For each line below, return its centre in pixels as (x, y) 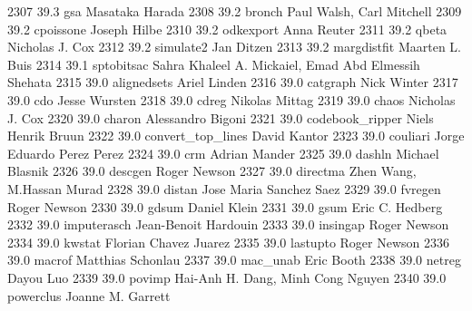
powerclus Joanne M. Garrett (89, 295)
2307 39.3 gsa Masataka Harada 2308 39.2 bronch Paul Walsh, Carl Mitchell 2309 (235, 11)
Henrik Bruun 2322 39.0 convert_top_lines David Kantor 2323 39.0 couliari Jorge (236, 136)
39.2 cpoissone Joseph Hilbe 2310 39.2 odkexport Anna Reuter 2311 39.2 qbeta (227, 29)
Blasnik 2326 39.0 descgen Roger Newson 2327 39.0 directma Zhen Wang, (212, 171)
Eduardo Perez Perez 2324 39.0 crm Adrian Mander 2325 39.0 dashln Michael (223, 153)
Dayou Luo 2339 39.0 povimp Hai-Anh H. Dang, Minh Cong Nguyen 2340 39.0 (227, 277)
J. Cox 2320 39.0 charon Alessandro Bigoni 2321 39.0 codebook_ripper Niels (221, 117)
